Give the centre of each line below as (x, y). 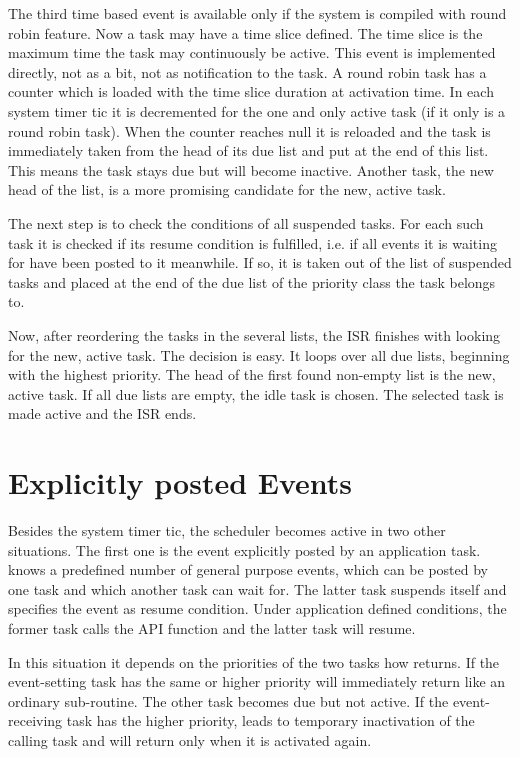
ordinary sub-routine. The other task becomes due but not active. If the (228, 700)
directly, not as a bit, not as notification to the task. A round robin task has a (247, 71)
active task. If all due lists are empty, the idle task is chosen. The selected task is (256, 393)
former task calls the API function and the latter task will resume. (212, 627)
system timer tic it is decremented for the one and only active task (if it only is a (257, 110)
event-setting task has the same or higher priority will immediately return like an (257, 681)
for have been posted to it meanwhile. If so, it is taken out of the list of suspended (260, 262)
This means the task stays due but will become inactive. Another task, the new (251, 169)
